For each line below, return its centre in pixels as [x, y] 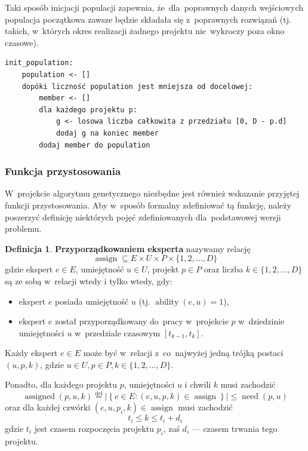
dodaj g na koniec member [107, 133]
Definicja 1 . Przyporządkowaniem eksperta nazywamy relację [128, 248]
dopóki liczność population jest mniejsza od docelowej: [137, 86]
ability [167, 302]
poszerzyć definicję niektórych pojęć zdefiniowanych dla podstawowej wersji [143, 217]
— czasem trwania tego [235, 428]
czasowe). [22, 42]
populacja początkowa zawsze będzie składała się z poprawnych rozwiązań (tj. [148, 19]
